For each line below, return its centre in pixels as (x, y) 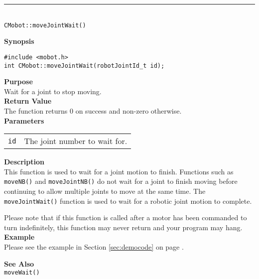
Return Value (28, 101)
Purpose (18, 81)
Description (24, 162)
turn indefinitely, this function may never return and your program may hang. (123, 227)
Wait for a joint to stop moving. (53, 91)
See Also (19, 263)
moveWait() (22, 273)
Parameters (24, 120)
